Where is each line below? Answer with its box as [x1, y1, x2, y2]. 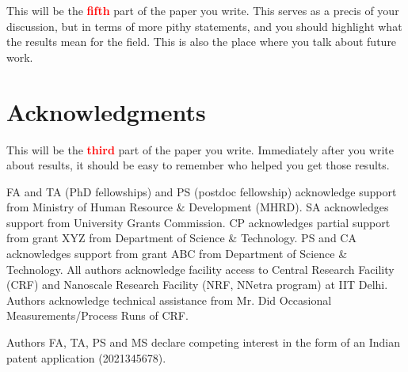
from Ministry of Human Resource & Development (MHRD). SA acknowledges [6, 199, 389, 215]
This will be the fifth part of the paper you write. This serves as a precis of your [6, 2, 399, 18]
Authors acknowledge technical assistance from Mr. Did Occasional [6, 291, 332, 308]
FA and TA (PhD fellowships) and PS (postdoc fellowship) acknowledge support [6, 183, 397, 199]
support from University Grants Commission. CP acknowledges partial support [6, 214, 391, 230]
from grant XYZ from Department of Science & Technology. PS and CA [6, 230, 357, 246]
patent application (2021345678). [6, 349, 166, 366]
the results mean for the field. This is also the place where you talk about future [6, 33, 397, 50]
